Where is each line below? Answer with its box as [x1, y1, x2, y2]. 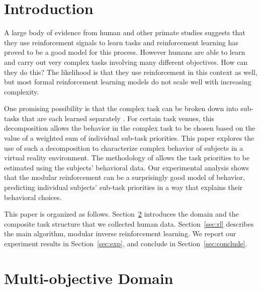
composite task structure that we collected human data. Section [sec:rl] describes [4, 218, 254, 229]
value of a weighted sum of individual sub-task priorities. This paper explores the [4, 133, 254, 143]
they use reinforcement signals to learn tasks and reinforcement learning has [4, 37, 238, 47]
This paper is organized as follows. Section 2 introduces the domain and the [4, 209, 239, 219]
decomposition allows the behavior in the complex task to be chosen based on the [4, 123, 255, 133]
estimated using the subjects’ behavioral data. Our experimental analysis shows [4, 162, 249, 172]
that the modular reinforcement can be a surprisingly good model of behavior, [4, 172, 245, 182]
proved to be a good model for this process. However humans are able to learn [4, 47, 245, 57]
